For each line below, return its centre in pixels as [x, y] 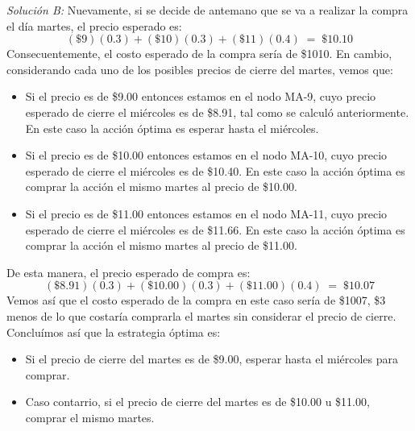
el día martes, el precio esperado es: [94, 25]
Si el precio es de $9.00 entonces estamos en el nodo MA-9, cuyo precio [201, 96]
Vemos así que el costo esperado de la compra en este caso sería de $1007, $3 [196, 300]
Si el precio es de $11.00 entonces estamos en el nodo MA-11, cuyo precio [206, 213]
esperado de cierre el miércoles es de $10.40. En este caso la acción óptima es [215, 170]
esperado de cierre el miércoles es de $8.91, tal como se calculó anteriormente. [217, 112]
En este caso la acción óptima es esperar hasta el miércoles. [172, 128]
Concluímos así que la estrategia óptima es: [114, 332]
